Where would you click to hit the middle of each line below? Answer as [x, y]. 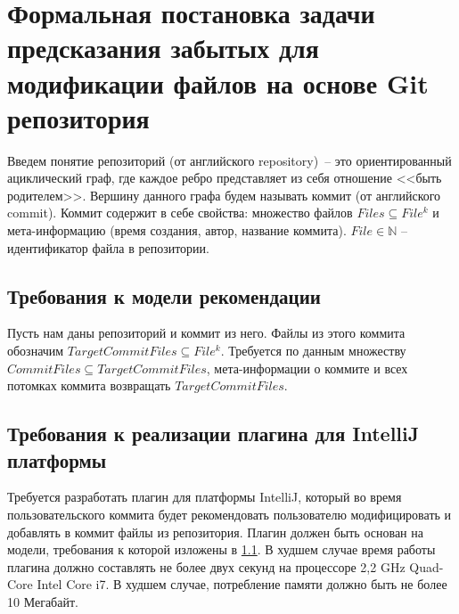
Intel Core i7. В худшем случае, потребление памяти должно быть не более [242, 584]
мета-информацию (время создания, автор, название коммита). [177, 230]
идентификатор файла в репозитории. [108, 247]
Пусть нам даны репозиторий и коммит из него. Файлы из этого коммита [206, 333]
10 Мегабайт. [43, 601]
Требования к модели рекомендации [164, 295]
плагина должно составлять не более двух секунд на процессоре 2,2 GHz [206, 566]
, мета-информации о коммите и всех [307, 368]
